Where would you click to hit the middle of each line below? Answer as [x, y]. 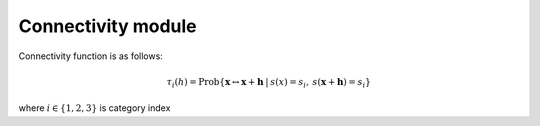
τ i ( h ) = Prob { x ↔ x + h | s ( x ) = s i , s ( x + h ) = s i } [269, 83]
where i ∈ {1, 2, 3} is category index [94, 108]
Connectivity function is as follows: [91, 56]
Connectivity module [107, 26]
